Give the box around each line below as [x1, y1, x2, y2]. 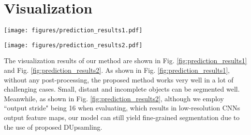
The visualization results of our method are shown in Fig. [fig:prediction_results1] [4, 55, 247, 66]
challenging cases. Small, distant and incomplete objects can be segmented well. [4, 84, 240, 94]
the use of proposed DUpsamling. [4, 121, 103, 132]
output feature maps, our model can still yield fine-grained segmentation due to [4, 112, 240, 122]
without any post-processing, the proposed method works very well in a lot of [4, 74, 234, 84]
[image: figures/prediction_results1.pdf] [4, 27, 143, 34]
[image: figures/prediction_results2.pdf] [4, 41, 143, 49]
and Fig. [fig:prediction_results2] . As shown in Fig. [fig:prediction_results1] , [4, 65, 230, 75]
